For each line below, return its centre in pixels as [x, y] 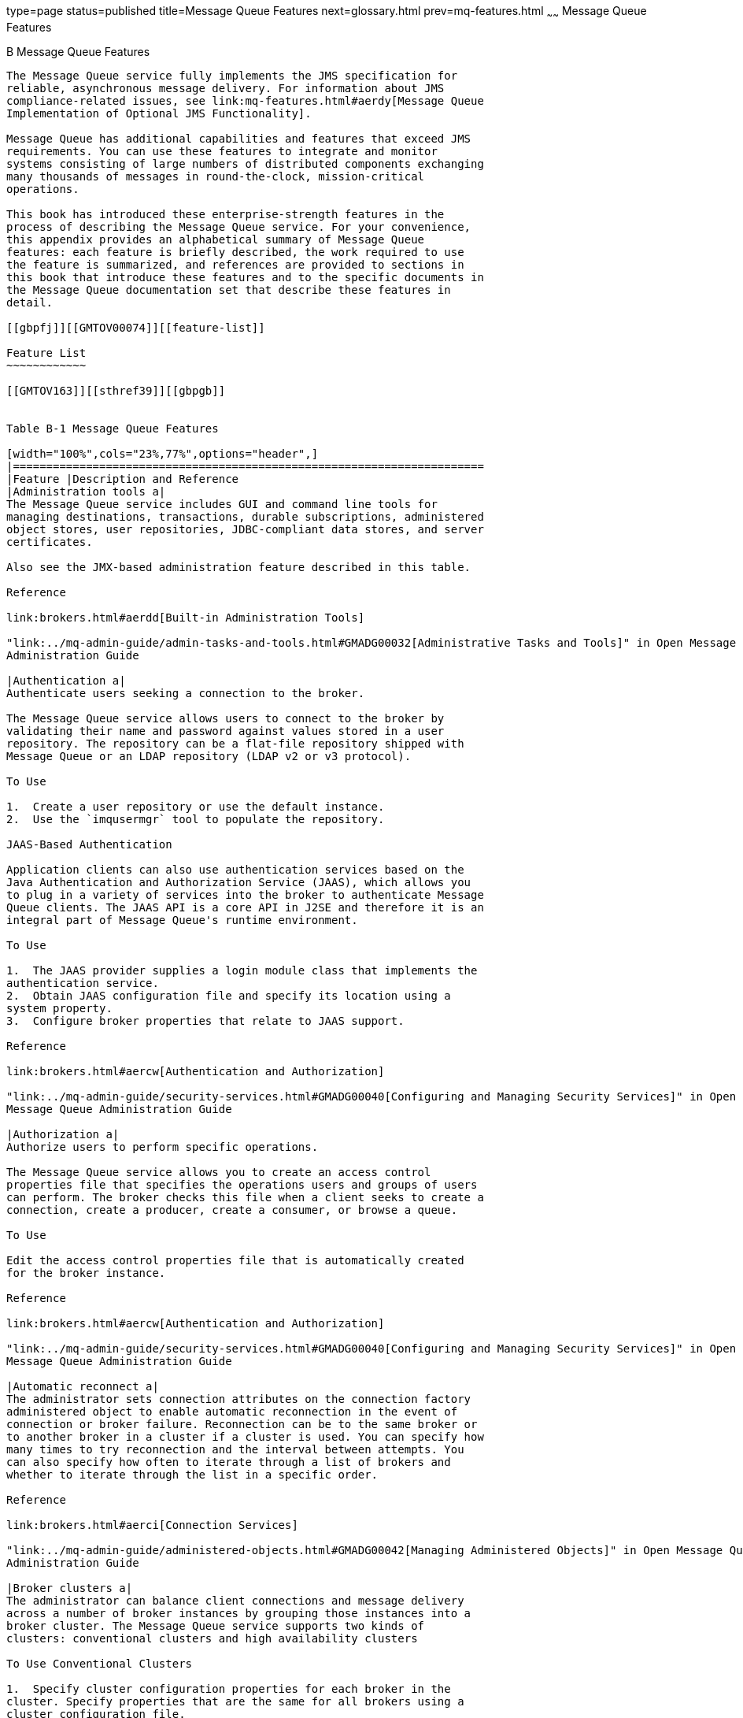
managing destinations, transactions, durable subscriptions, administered [245, 516]
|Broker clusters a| [70, 1588]
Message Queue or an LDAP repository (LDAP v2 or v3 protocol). [209, 756]
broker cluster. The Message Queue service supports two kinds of [216, 1625]
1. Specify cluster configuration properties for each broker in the [229, 1688]
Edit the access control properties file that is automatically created [235, 1260]
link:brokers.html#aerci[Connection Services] [152, 1525]
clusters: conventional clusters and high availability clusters [212, 1638]
